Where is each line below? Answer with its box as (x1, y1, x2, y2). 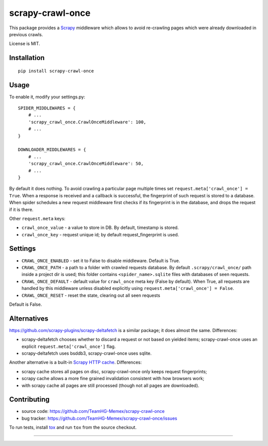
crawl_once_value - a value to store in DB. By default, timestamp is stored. (21, 224, 179, 230)
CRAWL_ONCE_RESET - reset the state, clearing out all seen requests (21, 292, 161, 298)
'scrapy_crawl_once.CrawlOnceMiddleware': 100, (28, 119, 146, 125)
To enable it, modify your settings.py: (9, 94, 85, 100)
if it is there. (9, 206, 34, 213)
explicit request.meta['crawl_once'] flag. (21, 343, 116, 349)
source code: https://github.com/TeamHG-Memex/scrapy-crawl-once (21, 408, 165, 414)
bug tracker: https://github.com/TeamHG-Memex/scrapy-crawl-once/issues (21, 415, 177, 421)
